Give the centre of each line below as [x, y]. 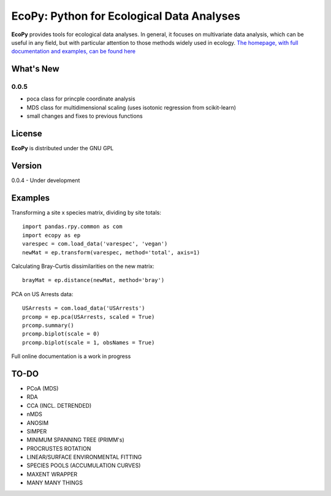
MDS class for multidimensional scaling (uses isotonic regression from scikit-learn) [131, 107]
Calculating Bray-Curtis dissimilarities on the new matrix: [83, 266]
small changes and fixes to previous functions [85, 116]
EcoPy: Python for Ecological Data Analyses [126, 16]
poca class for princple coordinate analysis [81, 99]
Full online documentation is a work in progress [71, 356]
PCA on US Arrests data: [42, 294]
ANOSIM [38, 422]
